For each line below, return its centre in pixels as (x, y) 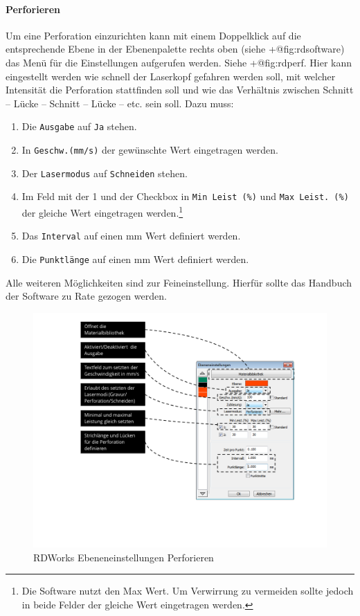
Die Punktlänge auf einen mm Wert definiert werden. (135, 259)
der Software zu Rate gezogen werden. (86, 296)
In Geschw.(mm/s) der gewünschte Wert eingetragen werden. (150, 150)
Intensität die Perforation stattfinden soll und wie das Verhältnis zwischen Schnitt (180, 90)
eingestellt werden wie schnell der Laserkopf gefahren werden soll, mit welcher (171, 76)
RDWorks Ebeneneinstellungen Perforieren (124, 557)
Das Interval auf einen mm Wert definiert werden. (131, 236)
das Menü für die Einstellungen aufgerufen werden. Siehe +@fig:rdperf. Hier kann (179, 62)
